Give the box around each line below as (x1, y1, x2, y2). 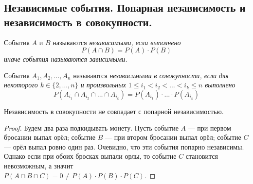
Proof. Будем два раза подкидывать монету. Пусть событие (4, 122, 179, 133)
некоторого (4, 80, 38, 90)
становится (185, 151, 218, 161)
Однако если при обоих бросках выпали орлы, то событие (4, 151, 177, 161)
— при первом (188, 122, 231, 133)
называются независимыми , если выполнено (53, 37, 181, 47)
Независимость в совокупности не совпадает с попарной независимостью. (4, 106, 224, 116)
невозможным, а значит (4, 160, 73, 170)
